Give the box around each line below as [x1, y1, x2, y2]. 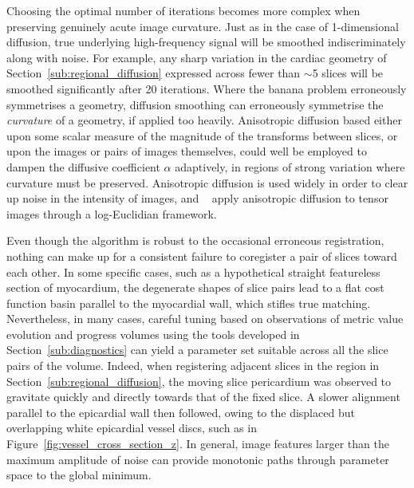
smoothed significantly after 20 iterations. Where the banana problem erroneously [6, 80, 407, 96]
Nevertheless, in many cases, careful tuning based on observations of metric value [6, 310, 404, 327]
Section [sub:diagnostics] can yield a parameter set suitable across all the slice [6, 341, 388, 358]
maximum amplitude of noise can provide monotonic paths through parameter [6, 451, 389, 467]
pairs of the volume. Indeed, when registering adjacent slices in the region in [6, 357, 380, 374]
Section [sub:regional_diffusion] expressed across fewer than [6, 65, 301, 81]
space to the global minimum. [6, 466, 152, 483]
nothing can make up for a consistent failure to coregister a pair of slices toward [6, 247, 397, 264]
